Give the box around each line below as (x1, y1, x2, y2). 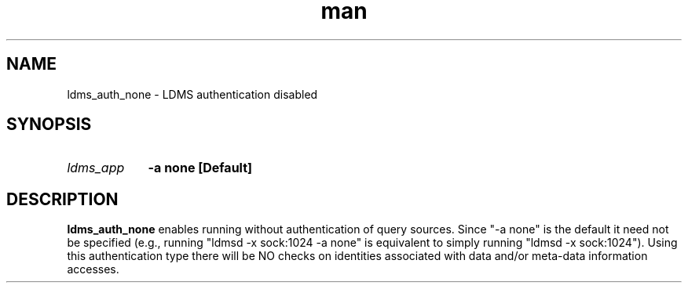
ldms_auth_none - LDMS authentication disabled (67, 87, 318, 101)
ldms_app (67, 160, 125, 176)
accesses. (67, 262, 119, 276)
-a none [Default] (148, 160, 253, 176)
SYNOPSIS (6, 114, 92, 135)
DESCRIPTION (6, 189, 119, 209)
